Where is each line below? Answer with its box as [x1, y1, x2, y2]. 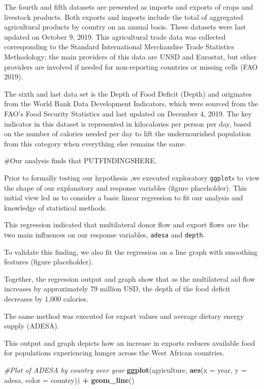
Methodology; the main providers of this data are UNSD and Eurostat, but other [4, 51, 257, 62]
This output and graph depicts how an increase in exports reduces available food [4, 337, 255, 348]
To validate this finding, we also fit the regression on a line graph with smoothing [4, 246, 258, 257]
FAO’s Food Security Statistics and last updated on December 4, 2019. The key [4, 108, 252, 118]
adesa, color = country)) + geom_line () [4, 374, 135, 385]
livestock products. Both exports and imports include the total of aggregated [4, 11, 243, 22]
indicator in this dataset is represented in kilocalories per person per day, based [4, 118, 251, 129]
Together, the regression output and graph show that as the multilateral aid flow [4, 273, 255, 284]
